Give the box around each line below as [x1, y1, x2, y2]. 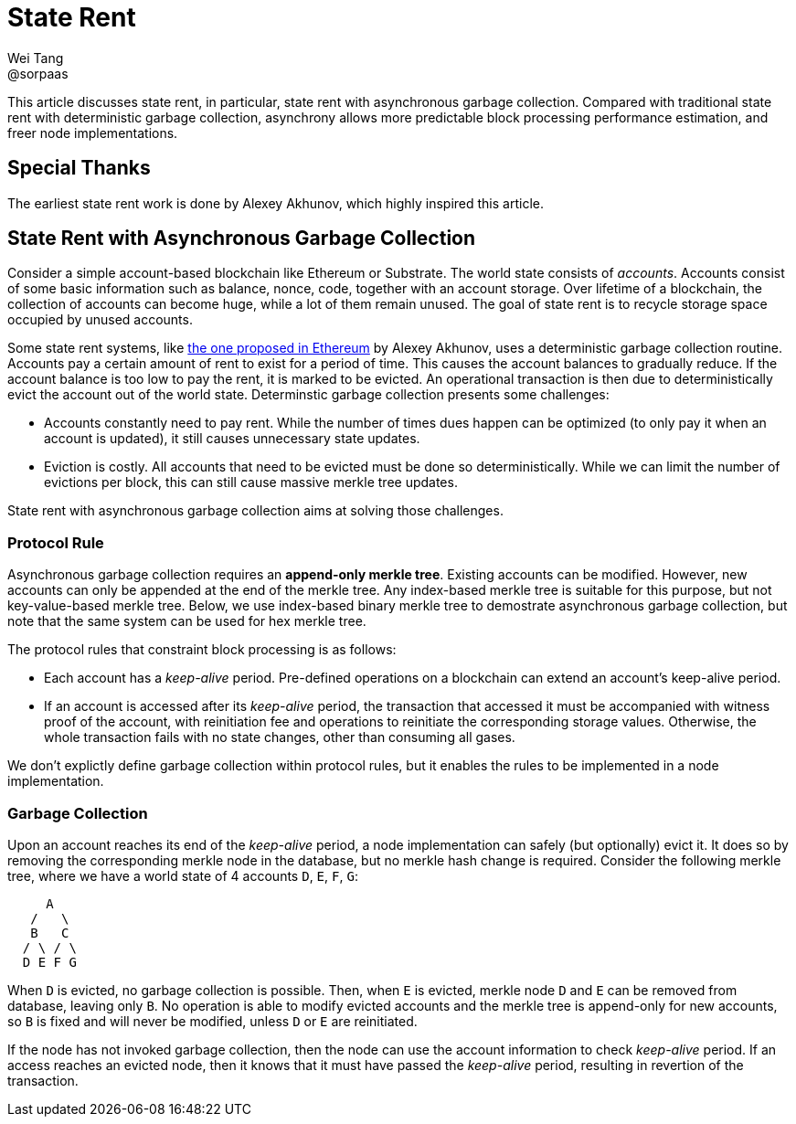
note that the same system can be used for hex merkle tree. [7, 613, 366, 630]
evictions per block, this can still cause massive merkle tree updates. [44, 474, 458, 491]
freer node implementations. [7, 124, 178, 141]
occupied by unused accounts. [7, 312, 193, 328]
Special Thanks [7, 156, 151, 180]
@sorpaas [7, 65, 69, 81]
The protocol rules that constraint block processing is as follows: [7, 642, 397, 658]
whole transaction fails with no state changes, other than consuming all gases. [44, 729, 515, 746]
